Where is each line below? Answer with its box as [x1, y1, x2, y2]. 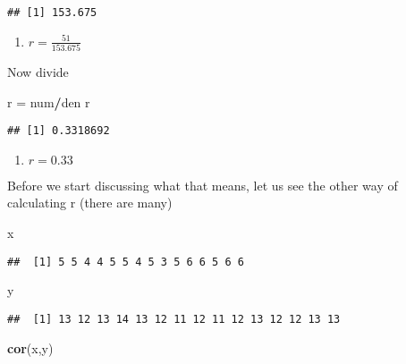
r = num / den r [7, 92, 90, 111]
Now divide [7, 62, 69, 80]
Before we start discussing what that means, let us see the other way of [7, 175, 398, 194]
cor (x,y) [7, 338, 54, 357]
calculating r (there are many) [7, 193, 173, 212]
